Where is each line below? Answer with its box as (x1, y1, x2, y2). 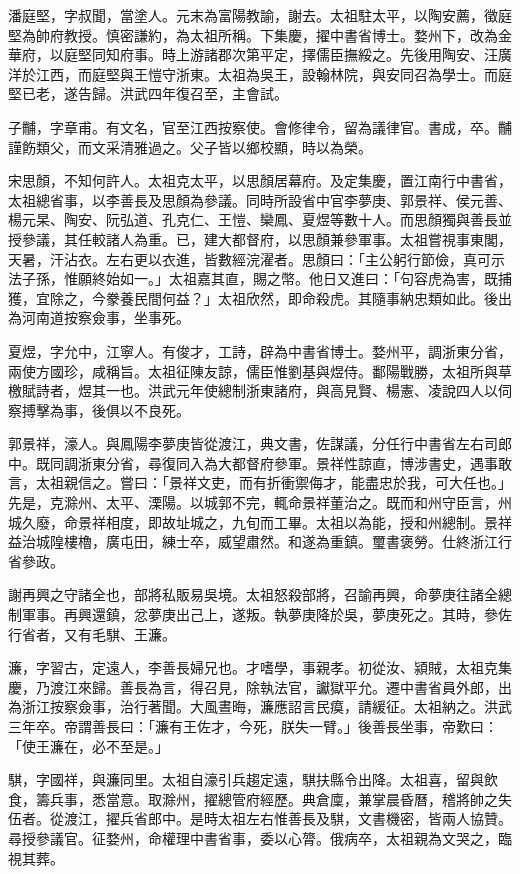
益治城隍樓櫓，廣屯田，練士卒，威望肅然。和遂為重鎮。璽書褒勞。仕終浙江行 (8, 531, 512, 552)
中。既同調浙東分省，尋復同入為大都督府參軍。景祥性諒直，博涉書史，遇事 (8, 452, 498, 473)
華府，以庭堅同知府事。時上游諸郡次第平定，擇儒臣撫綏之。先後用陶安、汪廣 (8, 44, 512, 65)
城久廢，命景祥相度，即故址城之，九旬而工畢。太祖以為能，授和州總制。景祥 (8, 511, 512, 532)
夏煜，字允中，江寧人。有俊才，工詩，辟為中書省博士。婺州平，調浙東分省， (8, 340, 512, 361)
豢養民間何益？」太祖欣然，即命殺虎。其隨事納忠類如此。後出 (105, 287, 512, 308)
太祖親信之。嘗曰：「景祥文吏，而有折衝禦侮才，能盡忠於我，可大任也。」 (35, 472, 512, 493)
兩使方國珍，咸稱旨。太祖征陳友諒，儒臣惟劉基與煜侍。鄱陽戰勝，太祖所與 (8, 360, 498, 381)
